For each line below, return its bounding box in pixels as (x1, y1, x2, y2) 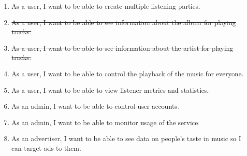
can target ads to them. (11, 142, 81, 153)
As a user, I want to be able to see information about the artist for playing (11, 43, 233, 53)
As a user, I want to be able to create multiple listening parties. (11, 1, 200, 11)
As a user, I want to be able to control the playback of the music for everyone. (11, 68, 244, 78)
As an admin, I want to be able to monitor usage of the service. (11, 117, 200, 127)
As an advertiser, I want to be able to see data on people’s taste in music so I (11, 133, 241, 143)
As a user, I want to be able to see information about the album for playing (11, 17, 236, 27)
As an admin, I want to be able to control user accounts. (11, 101, 179, 111)
